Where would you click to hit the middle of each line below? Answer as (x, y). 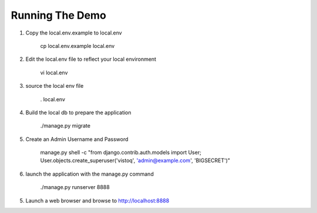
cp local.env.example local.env (77, 46)
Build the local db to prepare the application (78, 112)
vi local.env (54, 73)
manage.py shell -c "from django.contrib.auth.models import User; (121, 153)
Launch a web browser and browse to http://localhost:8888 (97, 200)
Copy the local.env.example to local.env (74, 33)
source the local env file (55, 86)
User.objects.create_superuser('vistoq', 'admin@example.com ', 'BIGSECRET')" (135, 160)
